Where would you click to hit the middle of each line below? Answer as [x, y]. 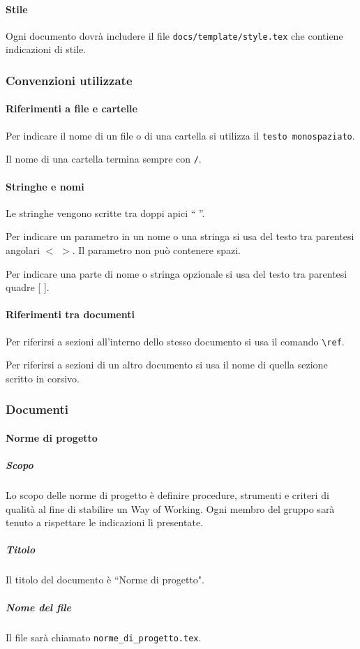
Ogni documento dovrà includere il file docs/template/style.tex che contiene [174, 35]
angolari [23, 249]
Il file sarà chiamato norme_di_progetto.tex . [104, 637]
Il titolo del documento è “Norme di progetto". [105, 580]
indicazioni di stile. [46, 49]
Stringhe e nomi [45, 186]
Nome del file [38, 607]
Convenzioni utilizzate [69, 80]
